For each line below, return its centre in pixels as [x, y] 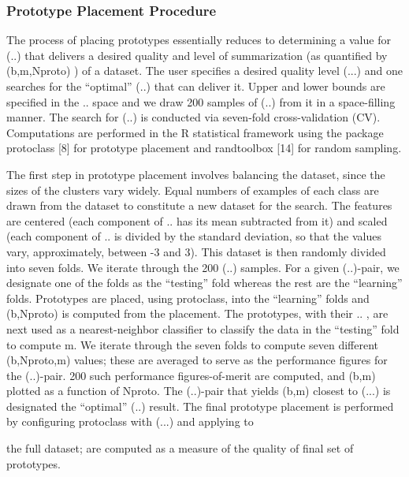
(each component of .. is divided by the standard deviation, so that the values [194, 236]
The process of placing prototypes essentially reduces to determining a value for [199, 40]
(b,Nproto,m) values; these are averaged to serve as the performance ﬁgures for [197, 360]
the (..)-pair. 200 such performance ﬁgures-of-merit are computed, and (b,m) [191, 375]
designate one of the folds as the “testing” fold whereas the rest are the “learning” [204, 283]
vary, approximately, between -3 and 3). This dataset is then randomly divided [196, 251]
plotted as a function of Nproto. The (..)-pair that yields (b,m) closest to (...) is [199, 391]
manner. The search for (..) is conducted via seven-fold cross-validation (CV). [193, 117]
